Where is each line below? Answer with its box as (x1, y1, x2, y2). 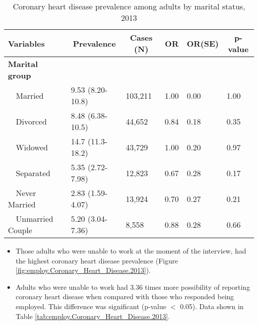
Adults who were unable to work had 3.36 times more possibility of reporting (15, 281, 250, 292)
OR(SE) (187, 37, 219, 49)
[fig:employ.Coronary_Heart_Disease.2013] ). (15, 265, 151, 275)
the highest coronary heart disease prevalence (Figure (15, 255, 178, 265)
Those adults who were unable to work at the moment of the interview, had (15, 246, 246, 256)
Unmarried (16, 213, 54, 224)
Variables (8, 37, 45, 49)
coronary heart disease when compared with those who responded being (15, 291, 234, 302)
